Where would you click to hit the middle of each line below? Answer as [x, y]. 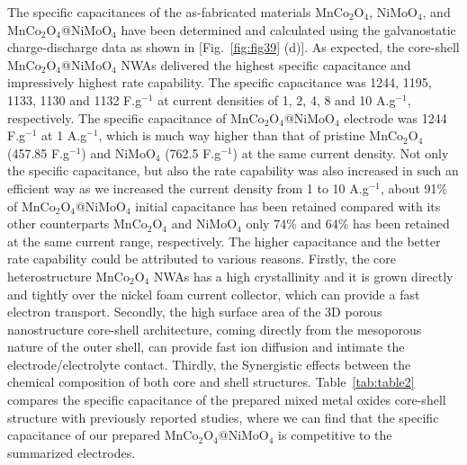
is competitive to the [335, 435]
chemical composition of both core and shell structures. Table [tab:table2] [211, 382]
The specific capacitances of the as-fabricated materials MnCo [178, 12]
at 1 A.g [64, 135]
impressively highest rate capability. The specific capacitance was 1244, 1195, [220, 82]
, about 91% [414, 188]
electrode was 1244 [395, 117]
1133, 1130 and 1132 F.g [75, 99]
